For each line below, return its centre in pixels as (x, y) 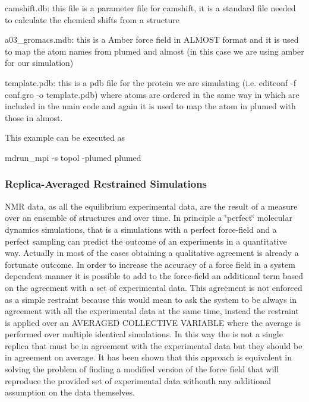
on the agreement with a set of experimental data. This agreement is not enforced (154, 287)
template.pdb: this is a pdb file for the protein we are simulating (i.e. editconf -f (150, 82)
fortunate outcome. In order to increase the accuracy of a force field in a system (150, 264)
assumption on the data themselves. (70, 392)
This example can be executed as (65, 137)
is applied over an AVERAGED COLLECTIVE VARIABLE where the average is (153, 322)
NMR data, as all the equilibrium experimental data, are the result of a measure (151, 206)
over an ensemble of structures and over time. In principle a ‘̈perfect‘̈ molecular (149, 218)
